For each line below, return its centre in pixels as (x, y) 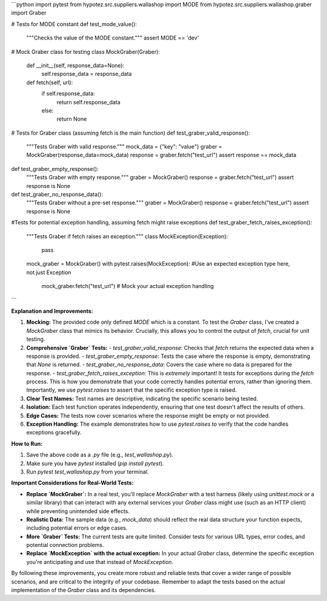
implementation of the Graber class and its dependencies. (84, 590)
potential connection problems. (65, 545)
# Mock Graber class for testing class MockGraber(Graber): (86, 52)
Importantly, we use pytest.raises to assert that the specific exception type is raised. (132, 390)
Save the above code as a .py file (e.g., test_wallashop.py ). (100, 455)
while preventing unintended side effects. (78, 511)
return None (72, 119)
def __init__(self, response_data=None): (75, 65)
